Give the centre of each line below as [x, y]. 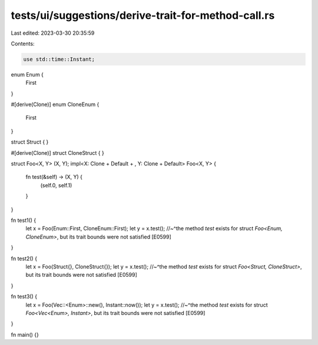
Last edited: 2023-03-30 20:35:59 [53, 33]
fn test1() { [24, 220]
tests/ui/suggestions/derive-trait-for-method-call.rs [143, 15]
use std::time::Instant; [59, 59]
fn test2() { [24, 258]
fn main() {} [25, 334]
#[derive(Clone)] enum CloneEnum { [55, 105]
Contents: [23, 44]
